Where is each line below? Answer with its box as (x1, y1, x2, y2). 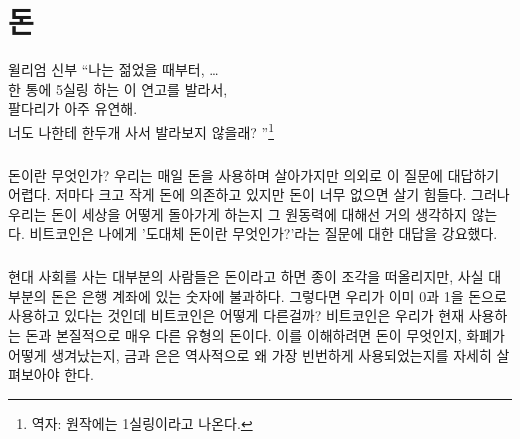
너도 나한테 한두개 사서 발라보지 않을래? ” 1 (8, 118, 274, 142)
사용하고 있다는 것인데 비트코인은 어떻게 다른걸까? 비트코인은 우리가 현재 (8, 305, 465, 326)
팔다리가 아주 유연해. (8, 98, 138, 119)
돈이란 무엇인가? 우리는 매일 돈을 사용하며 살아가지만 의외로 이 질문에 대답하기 (8, 164, 500, 185)
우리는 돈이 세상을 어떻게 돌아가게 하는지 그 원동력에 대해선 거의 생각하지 (8, 203, 467, 224)
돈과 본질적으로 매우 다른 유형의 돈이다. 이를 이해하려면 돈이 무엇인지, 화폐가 (25, 325, 505, 346)
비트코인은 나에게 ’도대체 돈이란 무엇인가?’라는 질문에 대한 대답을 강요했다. (29, 223, 498, 244)
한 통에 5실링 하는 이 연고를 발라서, (8, 78, 228, 99)
